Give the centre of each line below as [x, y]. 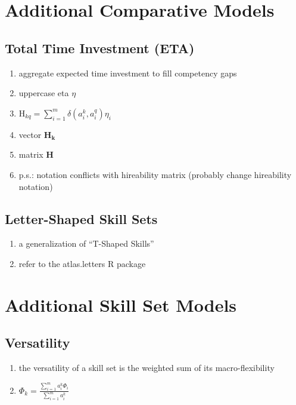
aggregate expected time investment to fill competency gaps [128, 73]
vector [30, 134]
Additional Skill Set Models [121, 304]
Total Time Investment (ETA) [100, 47]
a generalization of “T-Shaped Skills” [86, 243]
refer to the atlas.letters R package [82, 263]
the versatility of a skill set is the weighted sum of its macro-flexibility [147, 368]
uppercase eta [44, 93]
